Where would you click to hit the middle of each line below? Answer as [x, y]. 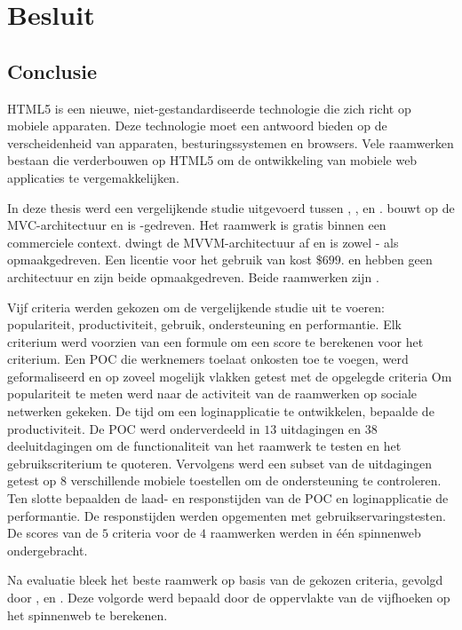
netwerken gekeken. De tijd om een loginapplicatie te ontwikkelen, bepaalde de [221, 411]
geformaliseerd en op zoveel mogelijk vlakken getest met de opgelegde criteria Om [230, 376]
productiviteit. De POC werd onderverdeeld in [134, 428]
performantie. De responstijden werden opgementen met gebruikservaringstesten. [227, 515]
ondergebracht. [48, 550]
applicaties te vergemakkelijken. [93, 177]
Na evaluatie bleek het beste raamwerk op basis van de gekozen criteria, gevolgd [225, 580]
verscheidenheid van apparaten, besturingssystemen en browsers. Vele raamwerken [231, 142]
